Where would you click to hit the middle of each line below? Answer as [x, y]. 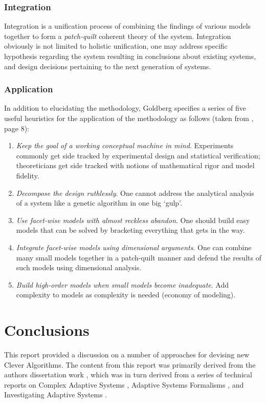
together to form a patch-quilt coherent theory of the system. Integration [118, 36]
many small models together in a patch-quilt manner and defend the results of [139, 257]
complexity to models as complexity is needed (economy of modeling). [126, 295]
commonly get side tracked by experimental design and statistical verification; [138, 155]
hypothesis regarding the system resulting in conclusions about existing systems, [130, 56]
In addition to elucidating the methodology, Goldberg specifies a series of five [125, 108]
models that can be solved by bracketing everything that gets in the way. [130, 230]
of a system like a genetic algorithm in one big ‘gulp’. [99, 203]
